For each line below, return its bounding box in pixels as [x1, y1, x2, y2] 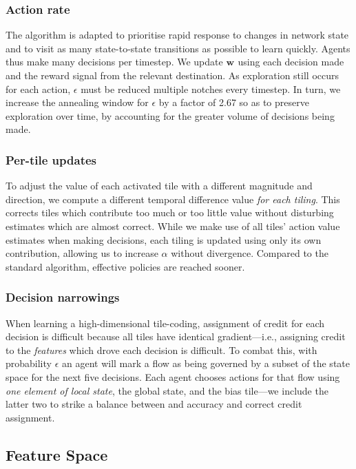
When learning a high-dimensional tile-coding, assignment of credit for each [6, 315, 325, 330]
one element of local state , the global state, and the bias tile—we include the [6, 383, 328, 397]
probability [6, 356, 52, 371]
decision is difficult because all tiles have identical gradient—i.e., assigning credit [6, 329, 346, 344]
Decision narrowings [6, 289, 120, 306]
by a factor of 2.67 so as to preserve [158, 95, 309, 110]
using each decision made [238, 54, 344, 69]
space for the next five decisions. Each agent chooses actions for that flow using [6, 369, 340, 384]
